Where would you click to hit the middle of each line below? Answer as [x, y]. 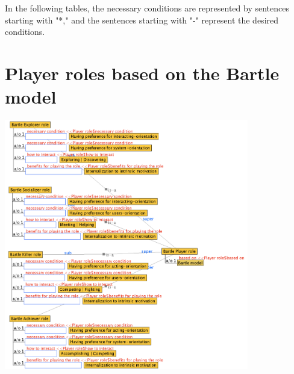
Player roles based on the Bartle [142, 73]
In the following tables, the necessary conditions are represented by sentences [147, 8]
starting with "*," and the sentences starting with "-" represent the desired [142, 20]
